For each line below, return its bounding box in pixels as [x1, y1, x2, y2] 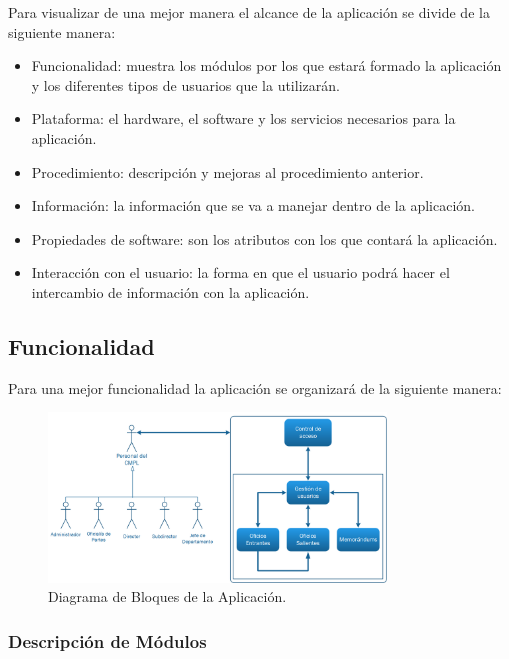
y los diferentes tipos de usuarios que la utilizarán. [31, 74, 340, 95]
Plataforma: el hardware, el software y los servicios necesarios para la [31, 108, 456, 129]
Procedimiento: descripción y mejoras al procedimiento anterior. [31, 161, 424, 182]
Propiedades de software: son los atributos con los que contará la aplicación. [31, 228, 498, 249]
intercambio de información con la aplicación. [31, 281, 310, 302]
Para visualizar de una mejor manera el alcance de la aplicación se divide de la [8, 2, 490, 22]
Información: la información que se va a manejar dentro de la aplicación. [31, 195, 475, 216]
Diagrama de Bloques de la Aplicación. [48, 586, 287, 607]
